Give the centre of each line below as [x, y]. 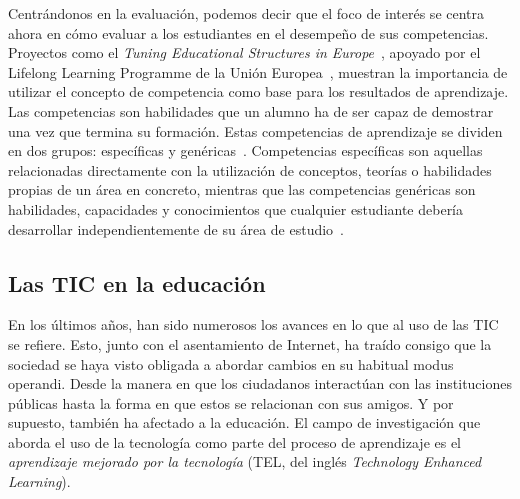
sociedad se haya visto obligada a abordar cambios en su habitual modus [231, 363]
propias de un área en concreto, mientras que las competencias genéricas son [242, 189]
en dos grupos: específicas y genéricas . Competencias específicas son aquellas [245, 150]
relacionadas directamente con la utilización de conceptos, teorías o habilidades [250, 169]
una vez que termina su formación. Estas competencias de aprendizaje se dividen [255, 130]
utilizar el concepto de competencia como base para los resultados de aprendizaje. [258, 91]
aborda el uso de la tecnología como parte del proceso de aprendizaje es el [235, 441]
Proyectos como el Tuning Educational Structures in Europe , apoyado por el [244, 52]
